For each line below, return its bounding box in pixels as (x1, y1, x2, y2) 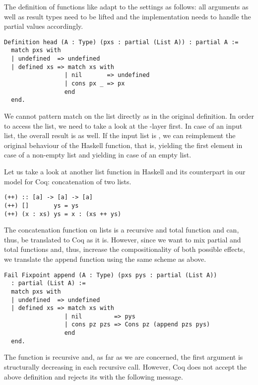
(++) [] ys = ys (4, 202, 79, 209)
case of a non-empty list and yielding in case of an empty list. (4, 150, 192, 160)
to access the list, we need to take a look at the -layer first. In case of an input (4, 120, 243, 131)
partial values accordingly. (4, 21, 83, 31)
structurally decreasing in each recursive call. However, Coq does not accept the (4, 362, 247, 372)
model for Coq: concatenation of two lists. (4, 176, 131, 186)
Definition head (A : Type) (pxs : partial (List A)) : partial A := (4, 38, 239, 46)
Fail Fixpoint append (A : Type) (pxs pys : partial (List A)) (4, 271, 217, 279)
